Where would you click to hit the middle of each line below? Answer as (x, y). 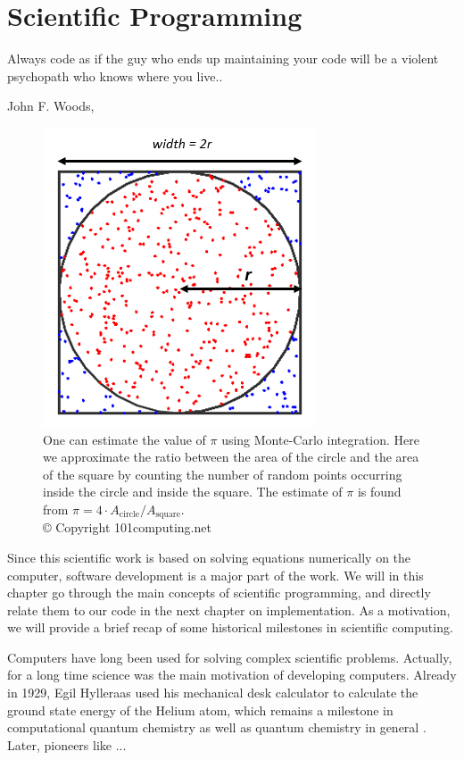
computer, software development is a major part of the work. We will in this (215, 575)
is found (379, 492)
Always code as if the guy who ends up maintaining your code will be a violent (223, 58)
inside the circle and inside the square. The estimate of (193, 492)
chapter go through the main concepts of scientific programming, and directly (219, 593)
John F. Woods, (51, 106)
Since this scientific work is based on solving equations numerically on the (209, 557)
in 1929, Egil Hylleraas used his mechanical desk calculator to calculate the (213, 693)
